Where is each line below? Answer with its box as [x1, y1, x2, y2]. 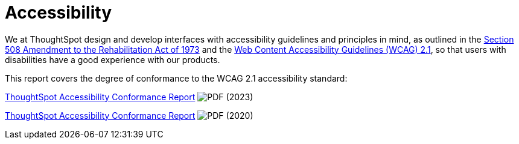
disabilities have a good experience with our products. [5, 54, 220, 65]
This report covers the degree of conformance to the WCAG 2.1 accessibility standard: [5, 73, 348, 83]
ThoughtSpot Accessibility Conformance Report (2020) [5, 110, 253, 121]
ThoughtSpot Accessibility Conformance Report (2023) [5, 91, 253, 102]
